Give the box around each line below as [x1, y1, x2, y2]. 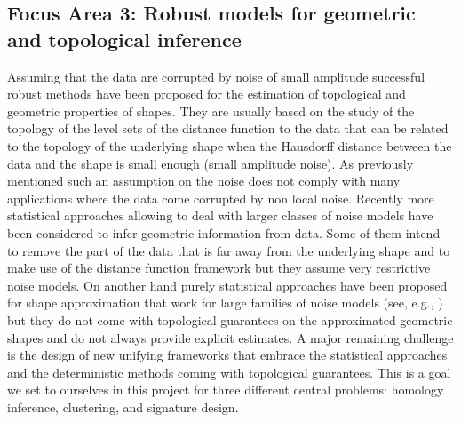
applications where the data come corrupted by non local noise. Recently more [7, 188, 434, 207]
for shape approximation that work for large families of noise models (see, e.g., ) [7, 293, 443, 312]
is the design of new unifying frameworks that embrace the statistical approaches [7, 346, 448, 364]
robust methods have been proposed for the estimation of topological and [7, 84, 406, 103]
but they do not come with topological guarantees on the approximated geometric [7, 310, 453, 329]
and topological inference [7, 25, 242, 52]
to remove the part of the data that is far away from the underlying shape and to [7, 241, 450, 259]
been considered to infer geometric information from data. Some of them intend [7, 223, 441, 242]
